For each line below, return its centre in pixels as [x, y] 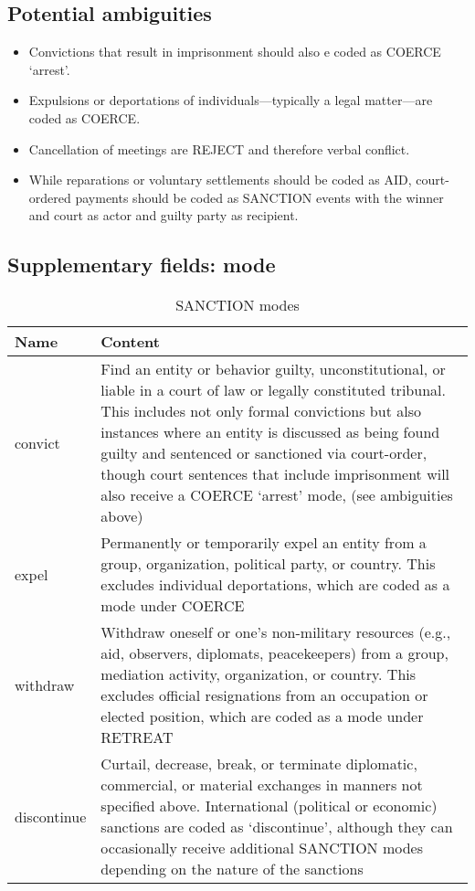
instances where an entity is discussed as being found [270, 432]
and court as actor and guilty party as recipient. [164, 215]
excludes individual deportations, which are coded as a [275, 585]
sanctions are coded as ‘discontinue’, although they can [277, 827]
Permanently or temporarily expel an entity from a [264, 543]
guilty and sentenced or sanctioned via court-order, [264, 453]
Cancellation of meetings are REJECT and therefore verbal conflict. [219, 148]
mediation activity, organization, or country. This [259, 674]
